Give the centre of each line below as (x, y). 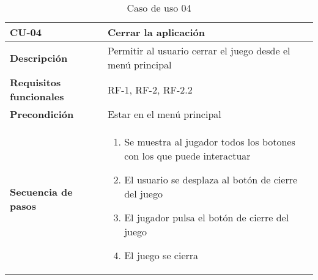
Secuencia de (41, 191)
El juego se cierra (161, 255)
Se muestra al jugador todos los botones (210, 142)
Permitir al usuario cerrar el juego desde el (199, 50)
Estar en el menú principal (165, 114)
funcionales (37, 96)
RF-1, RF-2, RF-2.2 (150, 89)
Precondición (42, 114)
